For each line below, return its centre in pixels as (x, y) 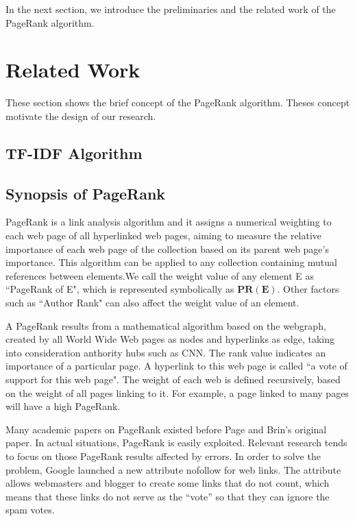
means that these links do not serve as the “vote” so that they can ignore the (168, 496)
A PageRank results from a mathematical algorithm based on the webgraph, (166, 325)
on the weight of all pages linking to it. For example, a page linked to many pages (177, 392)
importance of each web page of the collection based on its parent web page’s (167, 249)
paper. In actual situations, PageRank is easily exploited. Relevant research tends (176, 443)
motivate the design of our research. (81, 116)
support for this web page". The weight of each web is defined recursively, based (173, 379)
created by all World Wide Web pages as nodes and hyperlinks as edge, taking (170, 339)
